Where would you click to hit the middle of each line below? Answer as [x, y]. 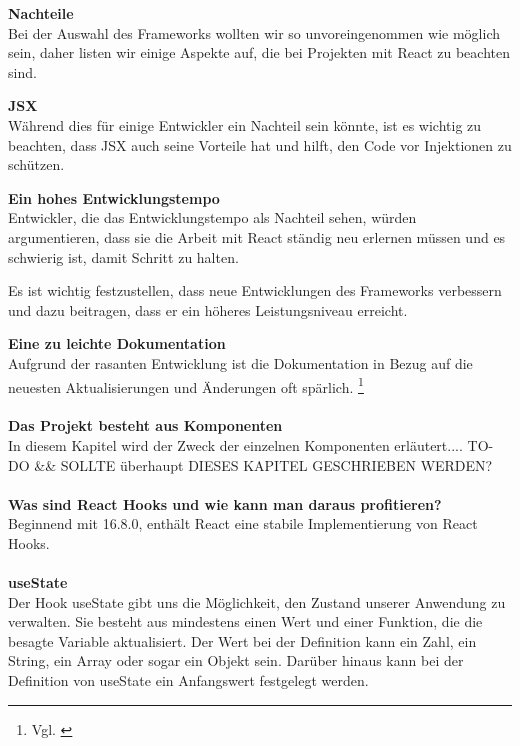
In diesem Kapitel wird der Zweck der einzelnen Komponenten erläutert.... [235, 444]
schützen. [36, 164]
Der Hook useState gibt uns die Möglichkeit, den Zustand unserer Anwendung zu [257, 601]
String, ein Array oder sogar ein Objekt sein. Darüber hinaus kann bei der [236, 660]
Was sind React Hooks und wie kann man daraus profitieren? [225, 503]
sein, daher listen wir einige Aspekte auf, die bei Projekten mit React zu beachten [259, 52]
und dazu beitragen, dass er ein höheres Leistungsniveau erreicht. [208, 309]
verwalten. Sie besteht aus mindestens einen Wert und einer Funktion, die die [245, 621]
